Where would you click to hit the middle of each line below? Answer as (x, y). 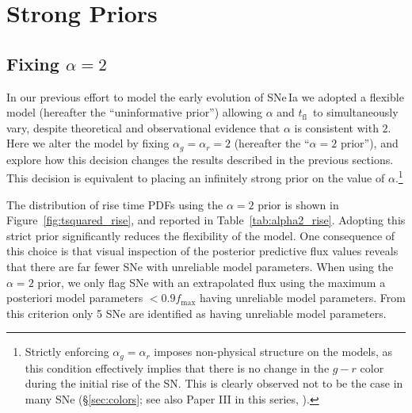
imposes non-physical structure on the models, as (273, 352)
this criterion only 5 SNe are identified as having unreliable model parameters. (196, 313)
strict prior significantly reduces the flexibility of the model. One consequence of (201, 235)
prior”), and (369, 143)
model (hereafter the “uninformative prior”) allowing (135, 112)
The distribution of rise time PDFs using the (115, 204)
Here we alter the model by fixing (88, 143)
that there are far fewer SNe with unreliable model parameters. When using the (200, 267)
